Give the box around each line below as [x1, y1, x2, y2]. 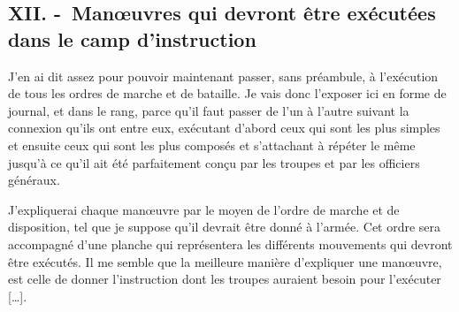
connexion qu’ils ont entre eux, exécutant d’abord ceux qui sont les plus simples [8, 118, 440, 137]
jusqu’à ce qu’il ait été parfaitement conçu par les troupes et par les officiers [8, 153, 420, 171]
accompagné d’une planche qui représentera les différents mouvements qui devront [8, 234, 453, 253]
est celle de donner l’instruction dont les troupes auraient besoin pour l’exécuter [8, 270, 441, 288]
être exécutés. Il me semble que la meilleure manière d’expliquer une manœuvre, [8, 252, 442, 270]
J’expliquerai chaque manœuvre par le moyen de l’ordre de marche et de [8, 200, 400, 218]
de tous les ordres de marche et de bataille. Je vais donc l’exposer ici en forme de [8, 84, 447, 103]
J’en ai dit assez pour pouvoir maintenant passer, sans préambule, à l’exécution [8, 66, 439, 85]
